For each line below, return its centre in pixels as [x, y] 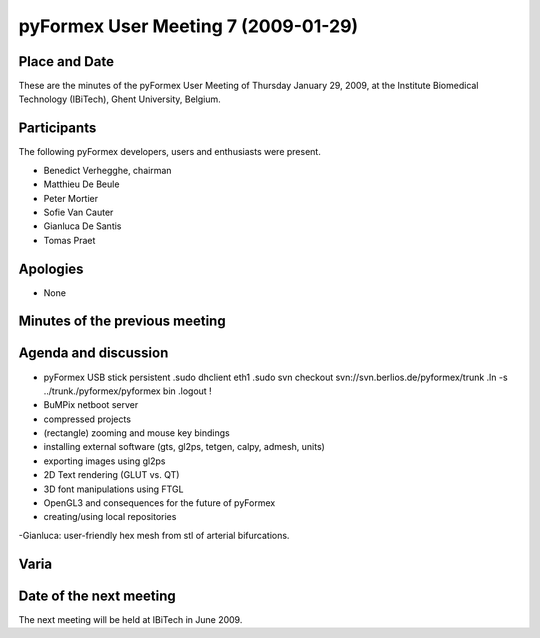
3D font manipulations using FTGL [113, 489]
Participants [57, 128]
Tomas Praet [69, 240]
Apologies [51, 268]
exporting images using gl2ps [104, 461]
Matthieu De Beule [81, 184]
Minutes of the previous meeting [122, 321]
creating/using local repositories [110, 517]
